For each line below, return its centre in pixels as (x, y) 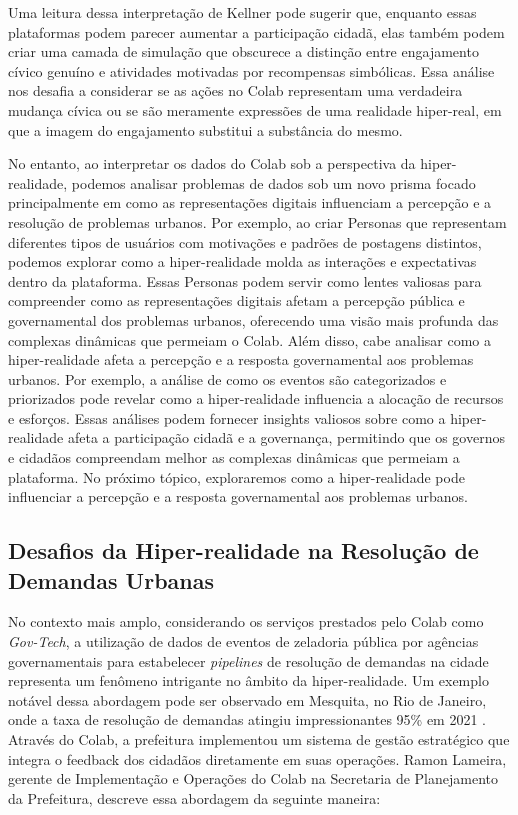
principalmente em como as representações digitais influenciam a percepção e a (250, 202)
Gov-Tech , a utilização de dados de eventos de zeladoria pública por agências (243, 641)
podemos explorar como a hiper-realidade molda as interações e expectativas (242, 261)
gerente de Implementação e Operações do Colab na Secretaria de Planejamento (253, 778)
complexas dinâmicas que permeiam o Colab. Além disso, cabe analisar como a (250, 339)
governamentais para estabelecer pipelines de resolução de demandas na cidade (248, 660)
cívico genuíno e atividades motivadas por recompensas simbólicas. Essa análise (251, 70)
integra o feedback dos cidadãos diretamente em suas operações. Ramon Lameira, (257, 758)
